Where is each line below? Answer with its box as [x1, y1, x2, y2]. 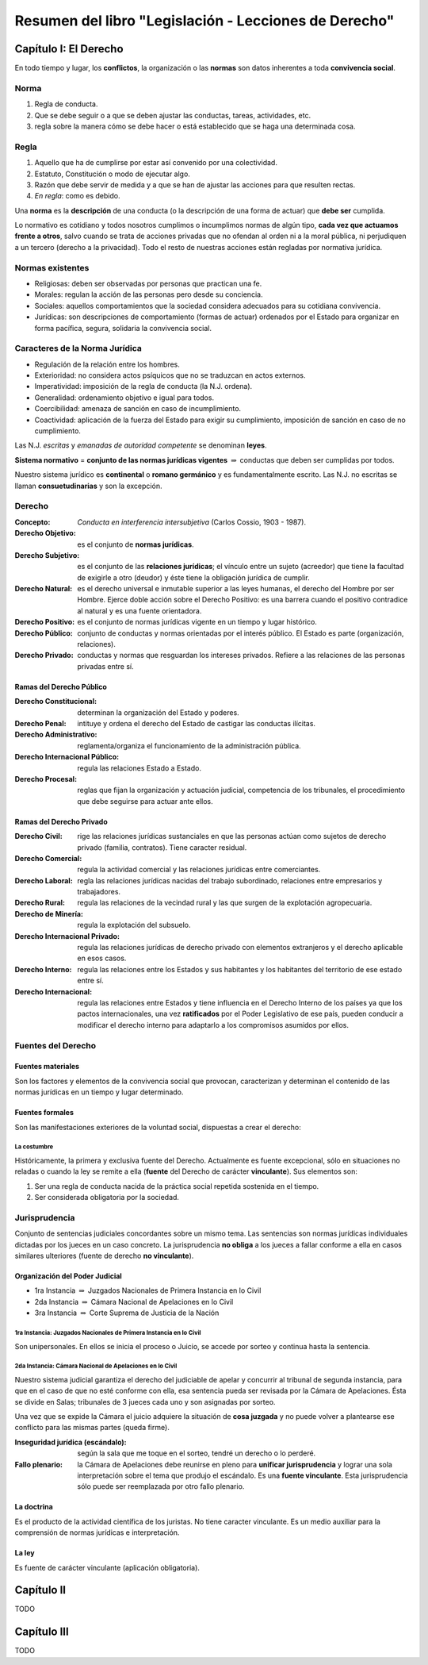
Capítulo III [14, 1625, 69, 1639]
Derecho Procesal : [14, 774, 78, 783]
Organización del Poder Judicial [14, 1271, 122, 1281]
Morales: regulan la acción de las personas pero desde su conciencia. [34, 290, 263, 299]
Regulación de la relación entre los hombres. [34, 360, 180, 369]
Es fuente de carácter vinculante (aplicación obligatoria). [14, 1563, 200, 1572]
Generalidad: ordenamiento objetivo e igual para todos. [34, 393, 214, 402]
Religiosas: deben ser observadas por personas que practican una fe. [34, 279, 262, 288]
